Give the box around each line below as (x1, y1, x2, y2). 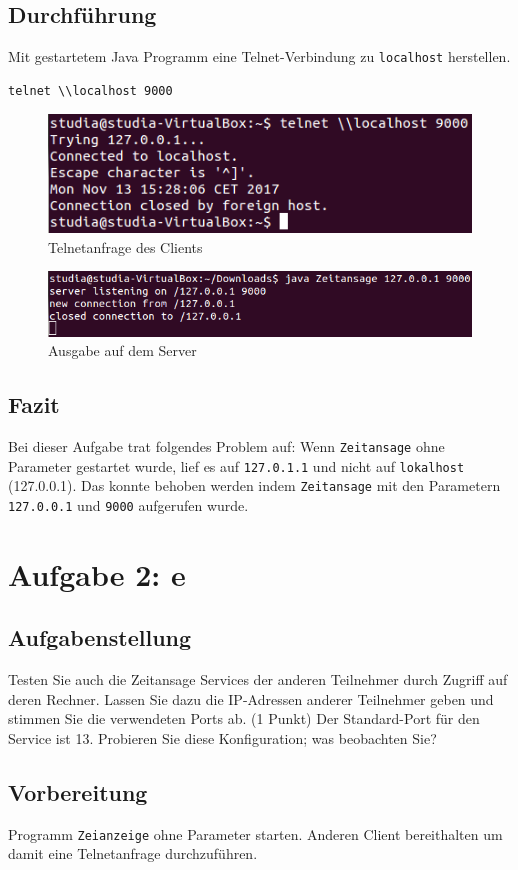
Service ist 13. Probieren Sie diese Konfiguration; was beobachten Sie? (8, 727, 437, 748)
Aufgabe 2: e (8, 553, 186, 594)
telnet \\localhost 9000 (8, 83, 173, 98)
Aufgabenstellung (8, 622, 192, 653)
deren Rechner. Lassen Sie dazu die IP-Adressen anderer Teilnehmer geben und (8, 688, 494, 709)
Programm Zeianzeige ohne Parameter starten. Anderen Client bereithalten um (8, 823, 503, 844)
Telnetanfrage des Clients (48, 236, 203, 257)
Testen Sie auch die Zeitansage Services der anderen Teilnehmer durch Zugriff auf (8, 669, 508, 690)
